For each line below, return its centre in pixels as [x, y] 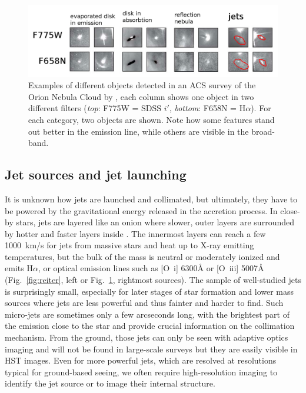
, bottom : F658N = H [207, 108]
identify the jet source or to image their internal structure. [110, 383]
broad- [263, 131]
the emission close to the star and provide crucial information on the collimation [150, 326]
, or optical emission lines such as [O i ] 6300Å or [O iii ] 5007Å [151, 268]
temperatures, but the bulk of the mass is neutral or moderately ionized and [142, 256]
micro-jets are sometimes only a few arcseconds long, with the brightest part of [147, 314]
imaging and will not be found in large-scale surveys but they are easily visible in [151, 349]
